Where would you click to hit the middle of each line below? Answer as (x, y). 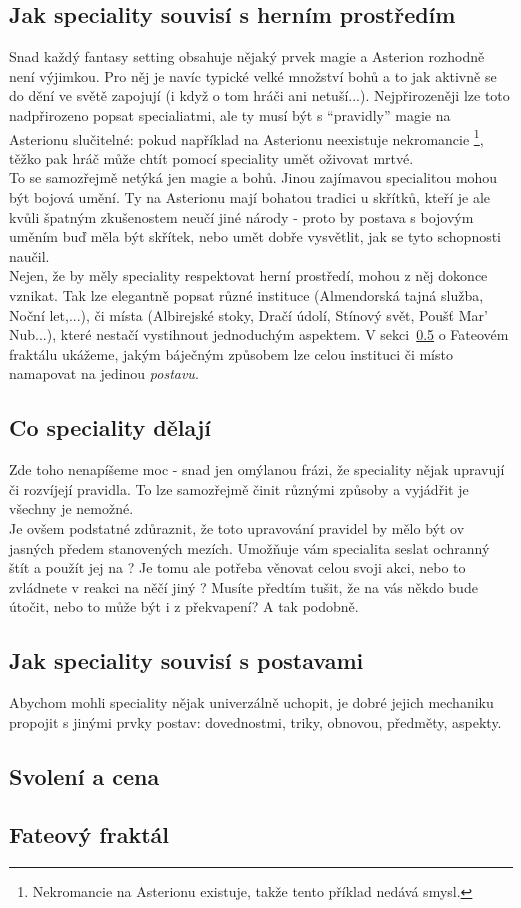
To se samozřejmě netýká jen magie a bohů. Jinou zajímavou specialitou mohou (253, 177)
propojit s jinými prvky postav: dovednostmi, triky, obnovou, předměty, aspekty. (255, 721)
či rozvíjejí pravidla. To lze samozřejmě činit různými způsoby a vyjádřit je (239, 488)
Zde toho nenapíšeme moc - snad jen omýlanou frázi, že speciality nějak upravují (257, 469)
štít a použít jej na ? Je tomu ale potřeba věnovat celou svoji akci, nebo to (237, 567)
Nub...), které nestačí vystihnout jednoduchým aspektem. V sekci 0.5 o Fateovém (259, 334)
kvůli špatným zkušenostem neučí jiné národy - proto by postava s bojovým (241, 216)
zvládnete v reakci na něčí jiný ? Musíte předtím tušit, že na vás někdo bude (243, 586)
